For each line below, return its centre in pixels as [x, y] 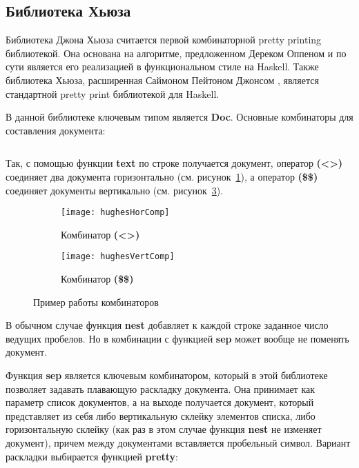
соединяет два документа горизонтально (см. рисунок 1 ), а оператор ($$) [162, 176]
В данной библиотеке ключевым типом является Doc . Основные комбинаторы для [179, 117]
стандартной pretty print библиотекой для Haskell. [113, 93]
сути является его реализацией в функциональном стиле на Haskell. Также [162, 67]
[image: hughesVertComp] [118, 257]
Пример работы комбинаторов [96, 302]
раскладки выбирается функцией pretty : [92, 456]
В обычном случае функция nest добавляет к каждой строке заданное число [167, 325]
